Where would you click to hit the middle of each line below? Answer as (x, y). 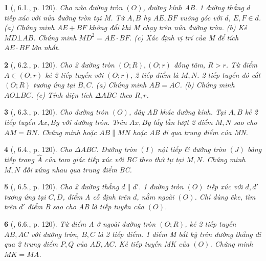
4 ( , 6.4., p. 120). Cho (38, 149)
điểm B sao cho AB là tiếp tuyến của (86, 206)
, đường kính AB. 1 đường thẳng (193, 7)
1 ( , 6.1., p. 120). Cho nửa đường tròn (63, 7)
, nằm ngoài (156, 196)
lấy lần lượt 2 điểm (183, 122)
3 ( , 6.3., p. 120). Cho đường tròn (56, 112)
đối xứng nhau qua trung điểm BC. (77, 169)
